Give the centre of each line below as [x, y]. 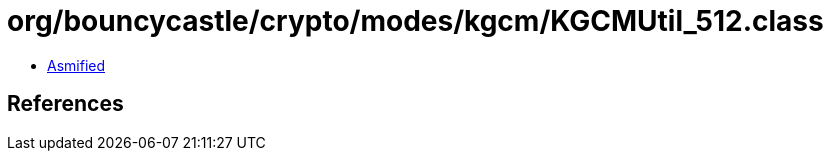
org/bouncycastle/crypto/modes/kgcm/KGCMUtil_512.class [415, 21]
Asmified [76, 65]
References [65, 104]
